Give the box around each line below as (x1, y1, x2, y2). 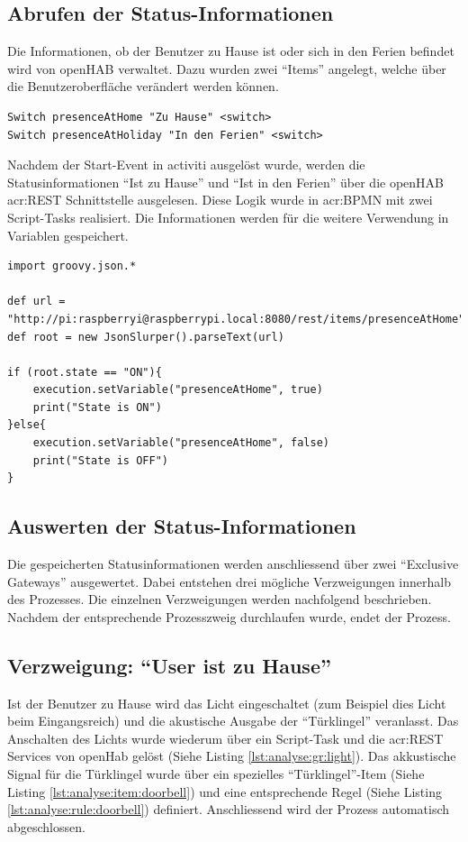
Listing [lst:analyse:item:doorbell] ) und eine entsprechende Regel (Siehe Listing (7, 782, 442, 801)
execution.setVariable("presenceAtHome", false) (32, 436, 329, 450)
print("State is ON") (32, 400, 162, 414)
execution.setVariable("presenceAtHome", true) (32, 383, 323, 397)
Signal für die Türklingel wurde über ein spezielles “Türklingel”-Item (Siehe (7, 764, 425, 783)
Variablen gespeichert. (7, 225, 129, 244)
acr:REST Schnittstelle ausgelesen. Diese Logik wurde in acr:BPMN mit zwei (7, 190, 433, 209)
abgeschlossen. (7, 817, 85, 836)
